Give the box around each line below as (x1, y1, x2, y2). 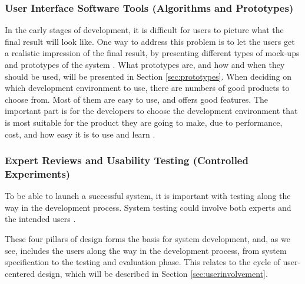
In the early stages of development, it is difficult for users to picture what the (5, 24, 284, 36)
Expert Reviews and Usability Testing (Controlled (5, 153, 248, 168)
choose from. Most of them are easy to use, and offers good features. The (5, 93, 268, 105)
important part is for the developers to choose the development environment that (5, 105, 298, 117)
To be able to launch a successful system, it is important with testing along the (5, 190, 291, 202)
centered (5, 267, 35, 279)
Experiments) (5, 167, 71, 181)
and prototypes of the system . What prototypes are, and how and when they (5, 58, 285, 70)
